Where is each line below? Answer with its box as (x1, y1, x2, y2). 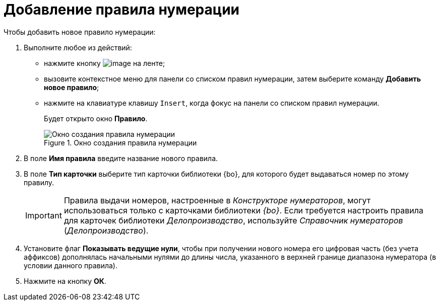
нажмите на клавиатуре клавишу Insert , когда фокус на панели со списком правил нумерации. (44, 98, 380, 107)
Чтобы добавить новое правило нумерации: (4, 27, 156, 36)
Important (25, 210, 62, 220)
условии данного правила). (24, 261, 118, 270)
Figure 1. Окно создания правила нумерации (44, 138, 197, 147)
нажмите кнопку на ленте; (44, 58, 165, 67)
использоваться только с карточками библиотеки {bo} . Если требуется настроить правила (64, 205, 423, 215)
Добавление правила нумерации (4, 1, 239, 18)
